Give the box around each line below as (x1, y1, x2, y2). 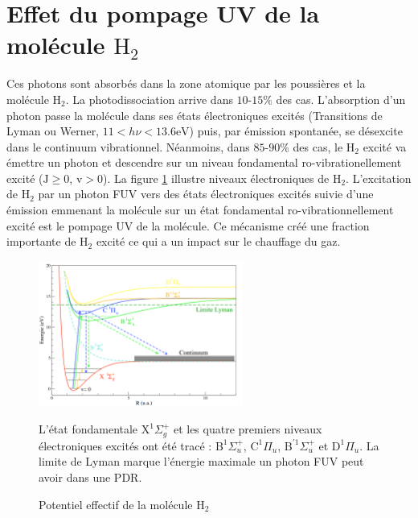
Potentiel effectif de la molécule (39, 495, 193, 512)
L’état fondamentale (39, 421, 138, 437)
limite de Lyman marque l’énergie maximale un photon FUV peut (39, 453, 364, 470)
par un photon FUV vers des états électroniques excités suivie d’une (38, 185, 374, 202)
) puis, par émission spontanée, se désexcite (189, 122, 403, 139)
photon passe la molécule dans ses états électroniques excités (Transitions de (6, 106, 383, 123)
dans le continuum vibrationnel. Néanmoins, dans (6, 138, 250, 155)
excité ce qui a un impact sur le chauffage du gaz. (96, 233, 341, 250)
